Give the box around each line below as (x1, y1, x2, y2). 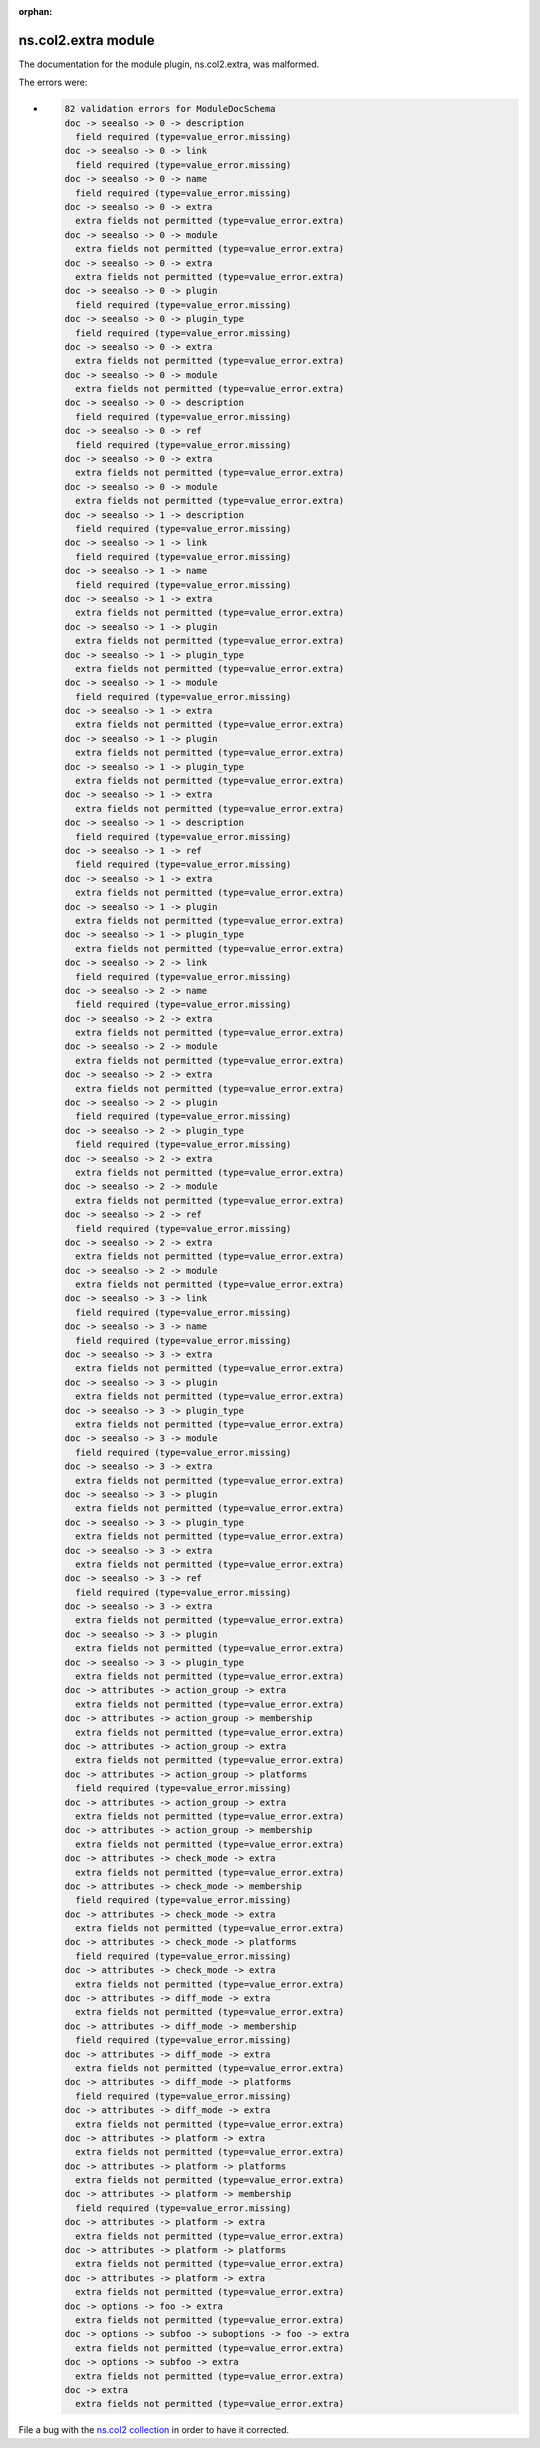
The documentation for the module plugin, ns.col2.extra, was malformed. (18, 58, 320, 70)
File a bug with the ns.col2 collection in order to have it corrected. (18, 2424, 290, 2436)
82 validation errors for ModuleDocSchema (64, 103, 276, 115)
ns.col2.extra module (18, 31, 155, 49)
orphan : (18, 6, 53, 17)
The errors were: (18, 76, 88, 89)
